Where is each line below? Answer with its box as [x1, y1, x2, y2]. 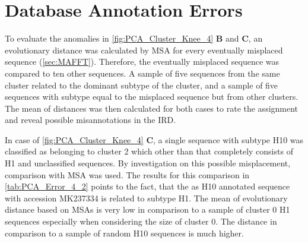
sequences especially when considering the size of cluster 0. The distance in [5, 215, 277, 228]
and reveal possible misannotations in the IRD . [5, 113, 176, 126]
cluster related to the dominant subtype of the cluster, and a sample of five [5, 78, 278, 91]
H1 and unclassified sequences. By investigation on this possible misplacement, [5, 157, 291, 169]
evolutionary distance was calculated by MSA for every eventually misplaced [5, 43, 283, 56]
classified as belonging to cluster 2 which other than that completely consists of [5, 145, 293, 157]
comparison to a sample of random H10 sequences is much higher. [5, 226, 244, 239]
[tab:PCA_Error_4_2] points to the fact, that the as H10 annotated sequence [5, 180, 290, 192]
